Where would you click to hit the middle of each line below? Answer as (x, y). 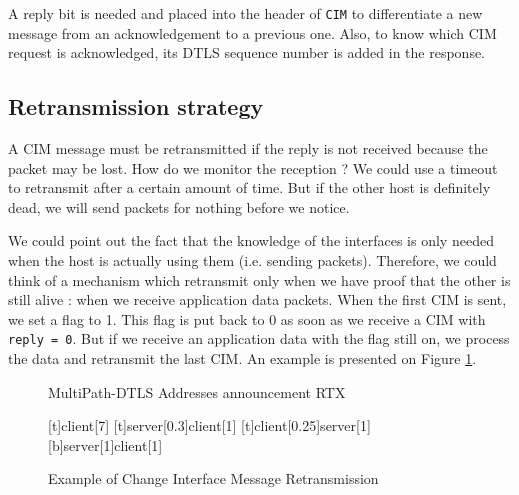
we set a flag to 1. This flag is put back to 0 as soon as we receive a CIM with (247, 318)
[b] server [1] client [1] (105, 444)
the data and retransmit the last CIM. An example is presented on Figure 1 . (242, 358)
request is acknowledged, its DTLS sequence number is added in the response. (247, 52)
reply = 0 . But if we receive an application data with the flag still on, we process (259, 338)
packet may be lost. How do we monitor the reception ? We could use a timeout (253, 167)
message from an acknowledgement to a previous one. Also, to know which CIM (252, 32)
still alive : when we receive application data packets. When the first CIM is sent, (257, 299)
